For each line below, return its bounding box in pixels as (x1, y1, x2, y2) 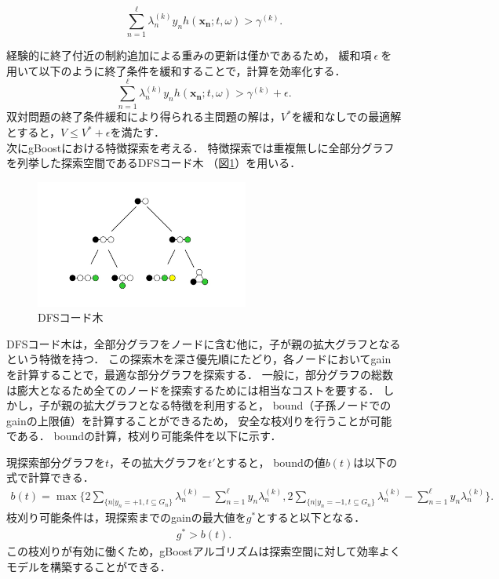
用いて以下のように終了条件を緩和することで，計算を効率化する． (6, 62, 346, 78)
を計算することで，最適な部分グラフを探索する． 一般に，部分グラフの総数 (6, 366, 393, 382)
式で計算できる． (6, 469, 94, 486)
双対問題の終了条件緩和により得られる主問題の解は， (6, 108, 281, 125)
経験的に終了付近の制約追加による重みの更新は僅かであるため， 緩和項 (6, 47, 372, 64)
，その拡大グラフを (109, 453, 209, 470)
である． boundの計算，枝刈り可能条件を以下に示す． (6, 428, 282, 444)
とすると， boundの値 (215, 453, 326, 470)
